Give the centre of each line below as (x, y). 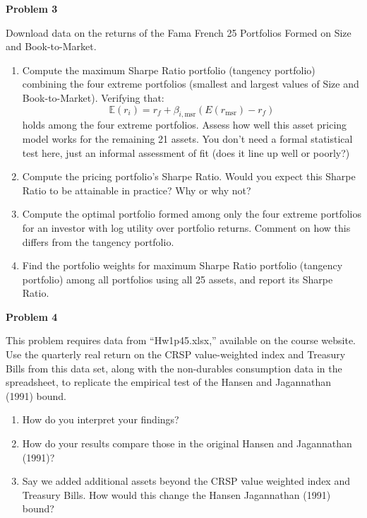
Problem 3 (32, 8)
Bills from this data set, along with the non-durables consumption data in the (174, 368)
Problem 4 (32, 316)
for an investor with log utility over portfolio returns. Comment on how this (186, 227)
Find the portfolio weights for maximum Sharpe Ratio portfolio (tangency (182, 265)
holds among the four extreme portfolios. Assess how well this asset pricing (185, 125)
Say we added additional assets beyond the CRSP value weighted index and (186, 481)
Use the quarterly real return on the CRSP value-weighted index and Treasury (176, 354)
